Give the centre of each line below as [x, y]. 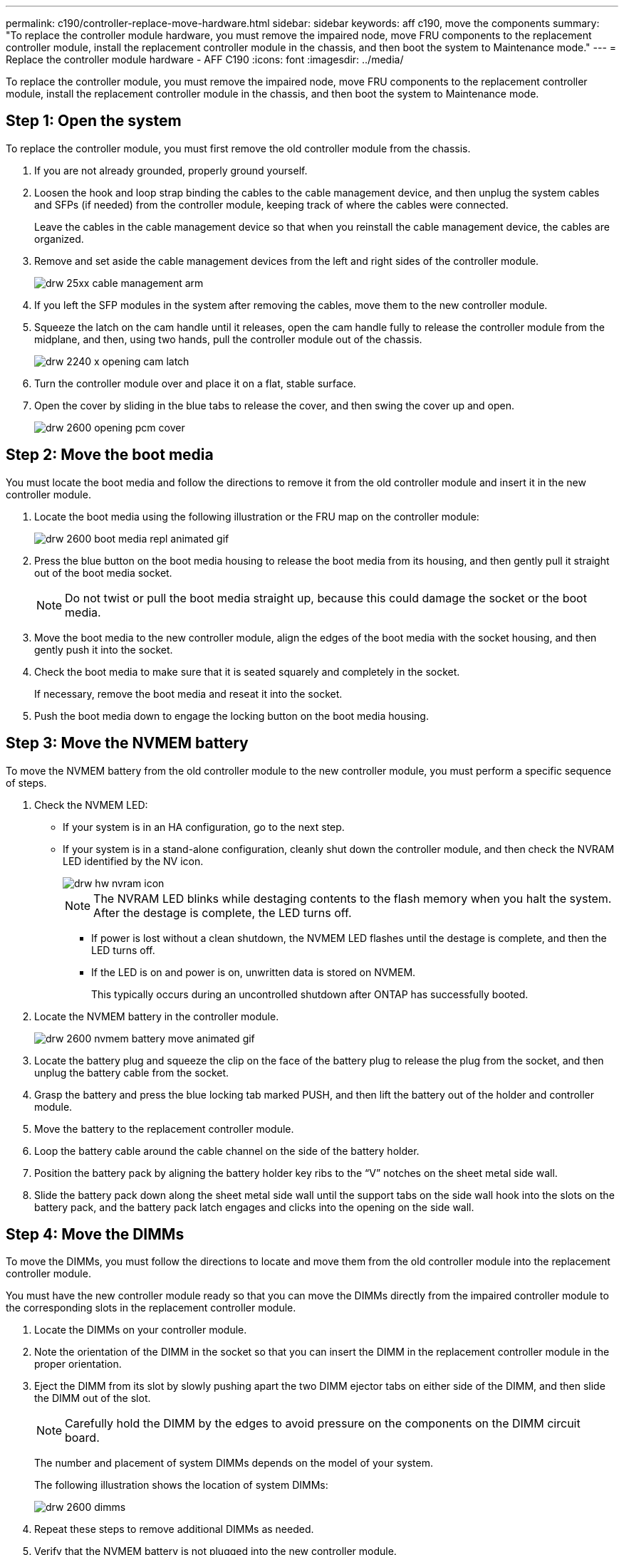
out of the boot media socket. [103, 572]
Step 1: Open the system [94, 121]
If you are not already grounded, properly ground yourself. [171, 170]
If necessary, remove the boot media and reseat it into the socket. [188, 693]
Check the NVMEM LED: [91, 805]
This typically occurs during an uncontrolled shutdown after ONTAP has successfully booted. [310, 994]
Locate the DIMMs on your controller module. [141, 1330]
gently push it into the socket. [104, 649]
